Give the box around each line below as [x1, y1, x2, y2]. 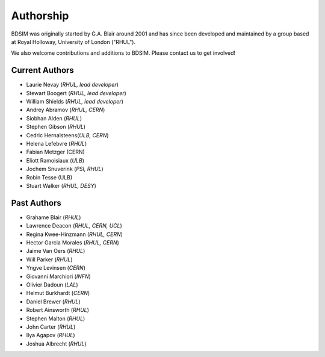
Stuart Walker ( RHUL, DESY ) [26, 182, 96, 189]
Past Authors [11, 197, 61, 208]
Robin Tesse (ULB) [26, 173, 73, 181]
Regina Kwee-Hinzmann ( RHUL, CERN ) [26, 231, 123, 238]
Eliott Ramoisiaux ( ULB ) [26, 157, 84, 164]
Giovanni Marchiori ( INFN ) [26, 273, 91, 280]
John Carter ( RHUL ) [26, 323, 76, 331]
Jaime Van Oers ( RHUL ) [26, 247, 85, 255]
